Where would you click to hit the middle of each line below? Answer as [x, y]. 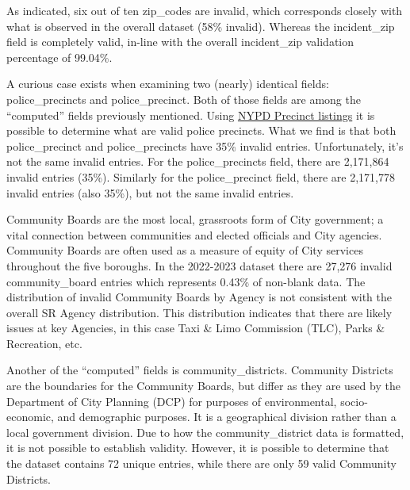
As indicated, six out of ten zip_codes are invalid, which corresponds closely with [205, 10]
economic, [30, 417]
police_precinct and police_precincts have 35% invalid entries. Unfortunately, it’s [205, 145]
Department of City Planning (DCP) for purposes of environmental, [172, 401]
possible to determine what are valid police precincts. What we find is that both [201, 130]
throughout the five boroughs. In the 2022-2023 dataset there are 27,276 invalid [199, 265]
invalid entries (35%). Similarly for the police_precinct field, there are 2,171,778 [201, 176]
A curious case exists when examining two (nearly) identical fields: [168, 84]
